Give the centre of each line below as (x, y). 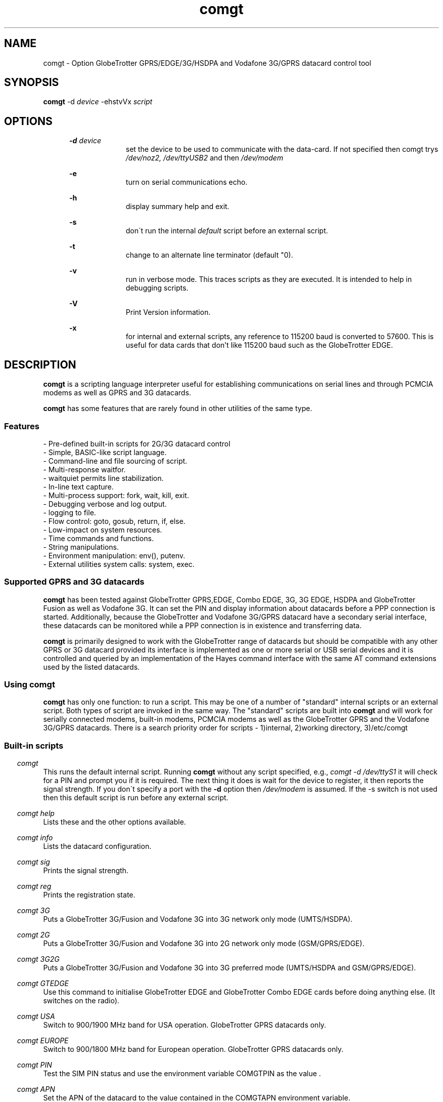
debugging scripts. (157, 288)
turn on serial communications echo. (187, 182)
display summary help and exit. (178, 207)
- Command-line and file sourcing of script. (115, 461)
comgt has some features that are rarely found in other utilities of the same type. (178, 409)
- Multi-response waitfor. (84, 469)
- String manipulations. (81, 547)
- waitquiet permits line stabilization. (103, 478)
